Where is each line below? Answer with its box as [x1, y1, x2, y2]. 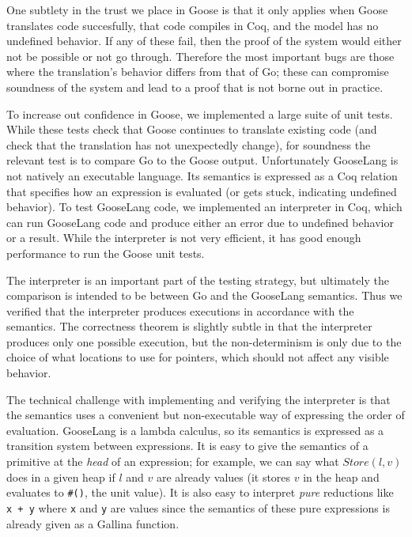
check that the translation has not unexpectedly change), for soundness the [6, 136, 371, 153]
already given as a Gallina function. [6, 515, 180, 531]
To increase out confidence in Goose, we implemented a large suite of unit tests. [6, 105, 393, 122]
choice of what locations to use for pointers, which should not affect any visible [6, 349, 389, 365]
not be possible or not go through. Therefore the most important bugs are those [6, 47, 395, 64]
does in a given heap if [6, 468, 115, 485]
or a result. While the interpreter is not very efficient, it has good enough [6, 229, 361, 246]
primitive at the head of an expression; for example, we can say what [6, 453, 339, 470]
